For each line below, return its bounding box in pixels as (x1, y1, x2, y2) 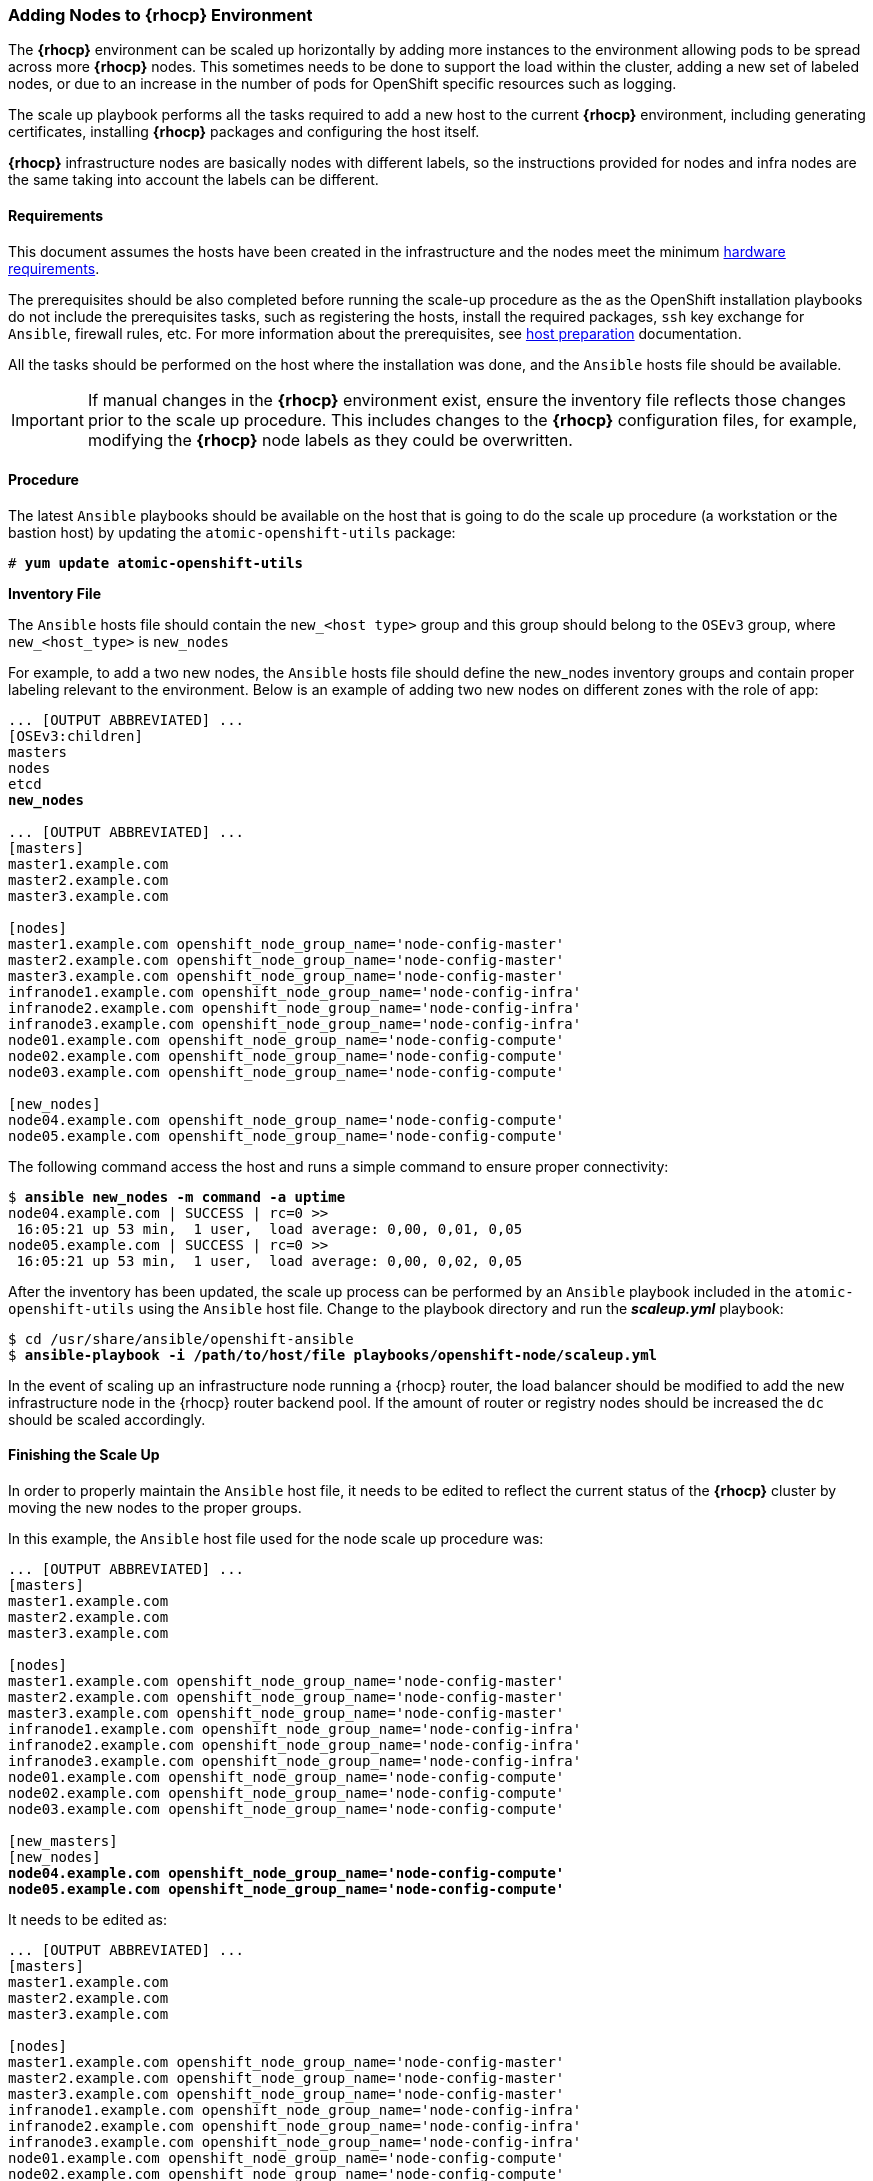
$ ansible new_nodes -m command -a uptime (8, 1188, 346, 1205)
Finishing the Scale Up (8, 1446, 160, 1464)
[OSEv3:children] (8, 727, 143, 744)
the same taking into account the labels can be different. (8, 171, 379, 189)
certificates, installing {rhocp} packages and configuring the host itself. (8, 123, 480, 141)
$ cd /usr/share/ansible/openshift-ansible (8, 1330, 354, 1347)
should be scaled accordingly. (8, 1410, 206, 1428)
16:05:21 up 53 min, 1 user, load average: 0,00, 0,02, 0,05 (16, 1252, 523, 1269)
